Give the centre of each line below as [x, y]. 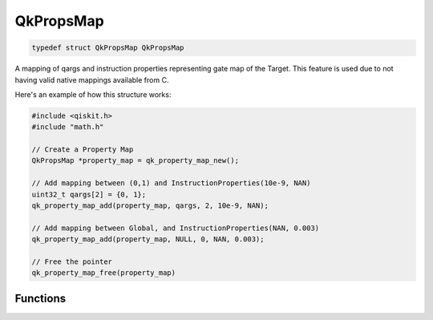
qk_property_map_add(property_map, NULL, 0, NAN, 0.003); [148, 239]
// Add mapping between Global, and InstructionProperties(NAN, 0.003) [176, 228]
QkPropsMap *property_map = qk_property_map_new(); [136, 161]
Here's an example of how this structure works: [93, 94]
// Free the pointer [72, 261]
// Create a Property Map [83, 150]
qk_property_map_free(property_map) [104, 273]
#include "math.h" [68, 127]
